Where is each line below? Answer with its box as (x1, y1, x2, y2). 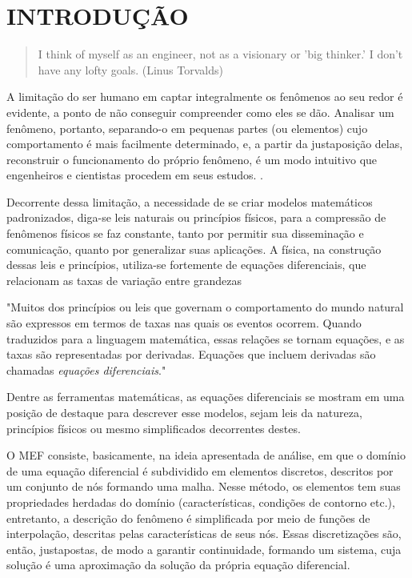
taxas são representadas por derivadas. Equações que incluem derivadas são (6, 346, 376, 363)
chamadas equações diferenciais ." (6, 361, 166, 378)
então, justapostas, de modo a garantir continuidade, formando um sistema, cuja (6, 540, 402, 557)
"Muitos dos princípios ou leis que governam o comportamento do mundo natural (6, 299, 404, 315)
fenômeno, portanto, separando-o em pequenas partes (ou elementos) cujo (6, 119, 368, 136)
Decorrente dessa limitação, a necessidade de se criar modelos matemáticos (6, 193, 373, 210)
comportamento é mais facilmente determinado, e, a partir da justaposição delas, (6, 135, 403, 152)
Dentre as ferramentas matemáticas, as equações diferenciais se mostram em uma (6, 388, 405, 405)
